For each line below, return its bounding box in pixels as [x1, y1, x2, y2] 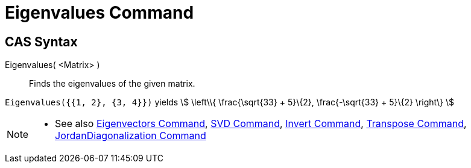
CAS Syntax [5, 34, 78, 49]
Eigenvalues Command [5, 2, 194, 23]
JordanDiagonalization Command [55, 129, 206, 142]
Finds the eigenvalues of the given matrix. [29, 78, 195, 89]
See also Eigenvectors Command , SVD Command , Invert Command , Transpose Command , [55, 117, 467, 130]
